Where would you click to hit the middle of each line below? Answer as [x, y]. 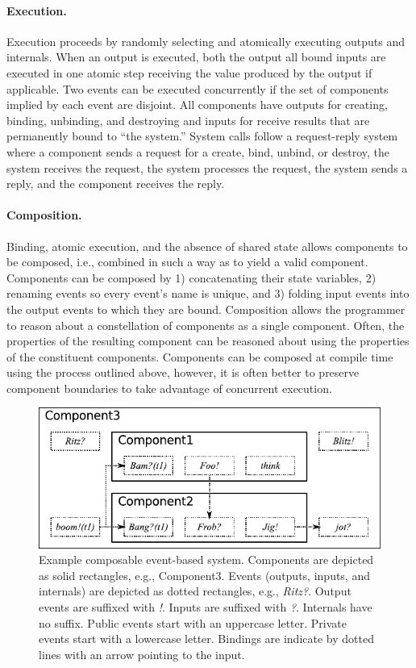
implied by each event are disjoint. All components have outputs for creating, [197, 104]
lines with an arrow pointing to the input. [142, 654]
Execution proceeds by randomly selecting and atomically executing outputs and [206, 41]
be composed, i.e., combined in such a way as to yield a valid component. [187, 262]
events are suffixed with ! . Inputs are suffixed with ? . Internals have [206, 607]
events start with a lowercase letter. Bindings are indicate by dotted [206, 639]
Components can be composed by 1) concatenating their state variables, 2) [191, 277]
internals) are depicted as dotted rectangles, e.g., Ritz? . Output [195, 591]
